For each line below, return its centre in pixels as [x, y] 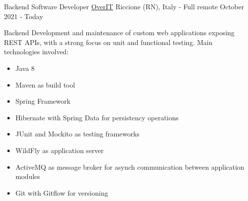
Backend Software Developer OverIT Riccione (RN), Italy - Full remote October [124, 6]
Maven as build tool [45, 84]
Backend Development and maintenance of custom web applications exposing [119, 33]
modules [28, 176]
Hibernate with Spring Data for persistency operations [97, 117]
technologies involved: [36, 52]
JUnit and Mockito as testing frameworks [77, 134]
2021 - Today [24, 16]
